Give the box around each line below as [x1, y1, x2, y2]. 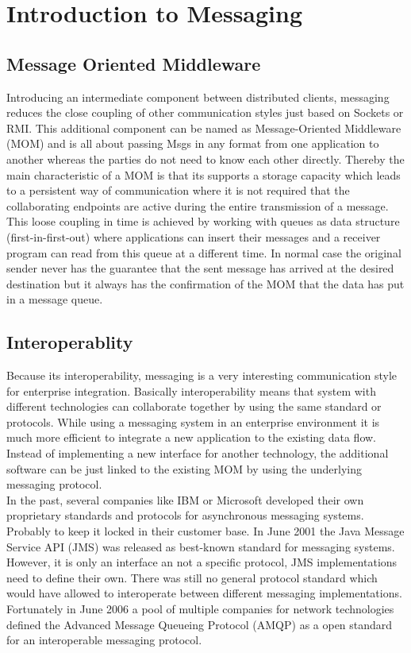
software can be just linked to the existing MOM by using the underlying [6, 460, 363, 477]
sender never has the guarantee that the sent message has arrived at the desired [6, 260, 394, 276]
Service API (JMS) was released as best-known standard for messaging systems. [6, 538, 395, 554]
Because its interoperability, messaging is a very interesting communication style [6, 367, 398, 384]
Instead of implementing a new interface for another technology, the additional [6, 445, 389, 462]
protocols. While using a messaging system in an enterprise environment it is [6, 413, 380, 430]
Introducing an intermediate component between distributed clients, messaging [6, 88, 390, 105]
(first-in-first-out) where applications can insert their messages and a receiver [6, 228, 381, 245]
